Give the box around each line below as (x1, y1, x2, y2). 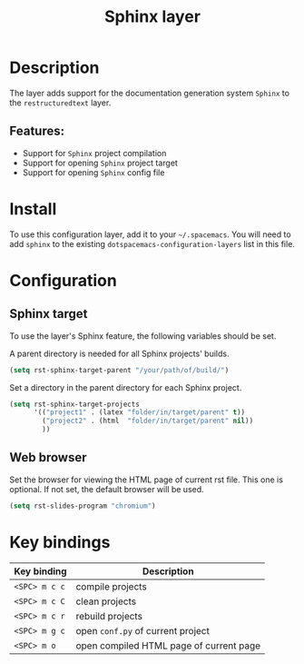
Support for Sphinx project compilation (22, 147, 167, 158)
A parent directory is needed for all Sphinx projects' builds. (9, 348, 230, 359)
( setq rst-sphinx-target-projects (9, 400, 141, 409)
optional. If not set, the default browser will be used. (9, 483, 204, 494)
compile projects (75, 580, 147, 592)
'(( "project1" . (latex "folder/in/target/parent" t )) (33, 408, 246, 417)
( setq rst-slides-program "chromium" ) (9, 501, 156, 510)
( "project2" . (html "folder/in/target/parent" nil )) (42, 416, 254, 426)
